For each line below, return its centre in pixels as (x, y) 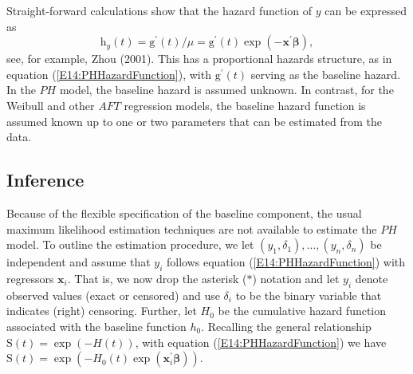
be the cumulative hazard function (302, 311)
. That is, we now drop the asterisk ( (157, 278)
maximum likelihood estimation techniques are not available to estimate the (192, 228)
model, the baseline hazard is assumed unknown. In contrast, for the (226, 90)
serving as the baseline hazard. (326, 74)
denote (372, 278)
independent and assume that (79, 262)
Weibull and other (51, 105)
